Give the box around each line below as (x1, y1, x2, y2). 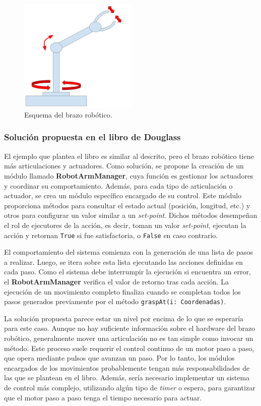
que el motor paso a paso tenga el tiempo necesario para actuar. (4, 392, 202, 402)
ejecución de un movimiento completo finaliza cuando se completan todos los (4, 286, 241, 297)
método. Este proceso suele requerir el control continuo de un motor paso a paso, (4, 342, 254, 353)
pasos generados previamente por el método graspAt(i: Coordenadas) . (4, 296, 226, 307)
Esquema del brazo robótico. (24, 109, 112, 120)
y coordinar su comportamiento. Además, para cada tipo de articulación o (4, 180, 233, 191)
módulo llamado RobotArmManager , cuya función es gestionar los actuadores (4, 170, 253, 181)
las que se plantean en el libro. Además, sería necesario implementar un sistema (4, 372, 250, 383)
